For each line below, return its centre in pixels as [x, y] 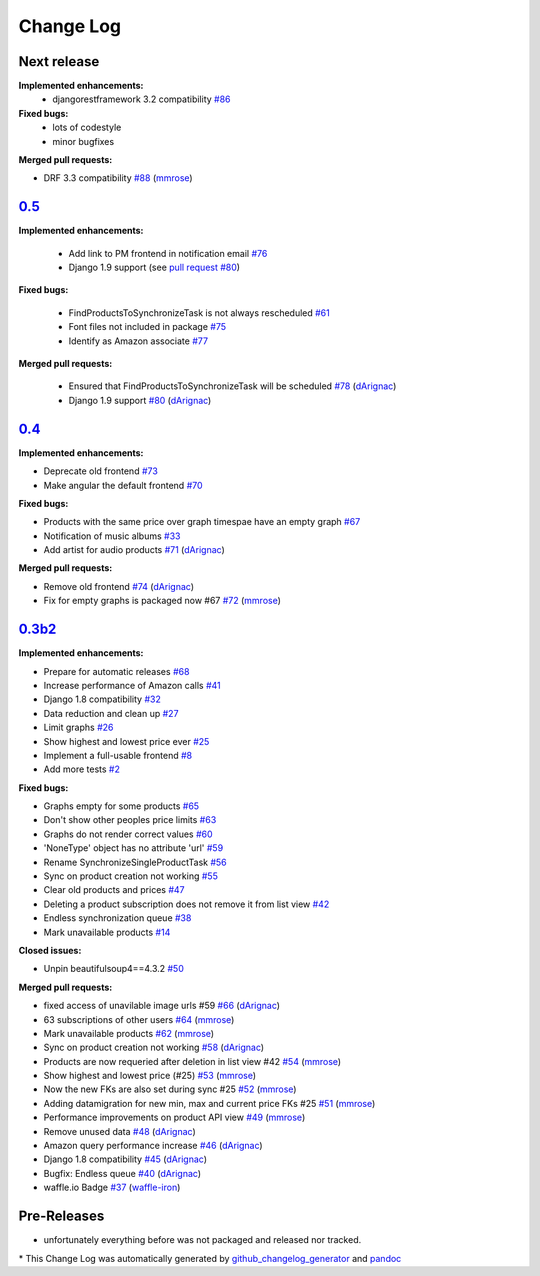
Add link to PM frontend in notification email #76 [168, 253]
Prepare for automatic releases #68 [116, 671]
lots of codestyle [87, 127]
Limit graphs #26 [78, 727]
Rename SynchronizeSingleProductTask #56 [135, 862]
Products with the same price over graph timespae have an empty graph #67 [202, 522]
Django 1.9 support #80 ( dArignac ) [140, 400]
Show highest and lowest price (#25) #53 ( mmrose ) [150, 1076]
